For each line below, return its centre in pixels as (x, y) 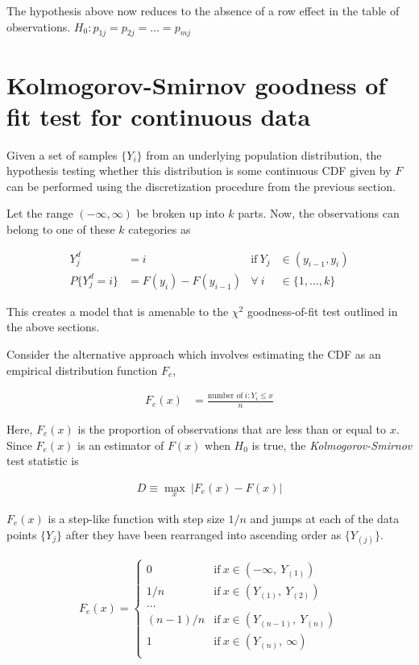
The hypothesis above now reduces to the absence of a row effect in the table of (203, 10)
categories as (160, 229)
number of (225, 396)
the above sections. (53, 327)
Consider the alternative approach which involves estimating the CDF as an (194, 353)
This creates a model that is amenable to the (118, 311)
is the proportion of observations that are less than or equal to (232, 428)
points (22, 534)
